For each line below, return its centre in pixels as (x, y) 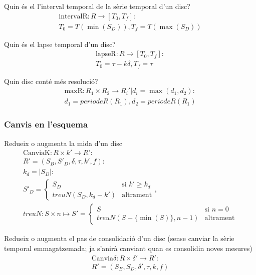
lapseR (106, 54)
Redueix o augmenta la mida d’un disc (63, 143)
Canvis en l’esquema (46, 124)
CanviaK (36, 153)
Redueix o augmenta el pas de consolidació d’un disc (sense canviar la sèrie (119, 238)
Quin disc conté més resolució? (51, 81)
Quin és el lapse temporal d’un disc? (60, 44)
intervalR (73, 16)
